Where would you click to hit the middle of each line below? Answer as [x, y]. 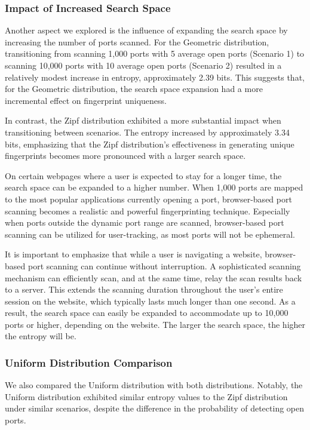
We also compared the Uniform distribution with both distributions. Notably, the [154, 385]
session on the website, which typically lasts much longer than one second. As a [150, 301]
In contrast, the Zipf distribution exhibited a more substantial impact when [143, 120]
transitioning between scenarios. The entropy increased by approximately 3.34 [147, 132]
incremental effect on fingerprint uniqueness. [86, 100]
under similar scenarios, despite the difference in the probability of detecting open [155, 408]
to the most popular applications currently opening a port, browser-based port [148, 199]
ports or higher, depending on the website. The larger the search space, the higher [155, 324]
